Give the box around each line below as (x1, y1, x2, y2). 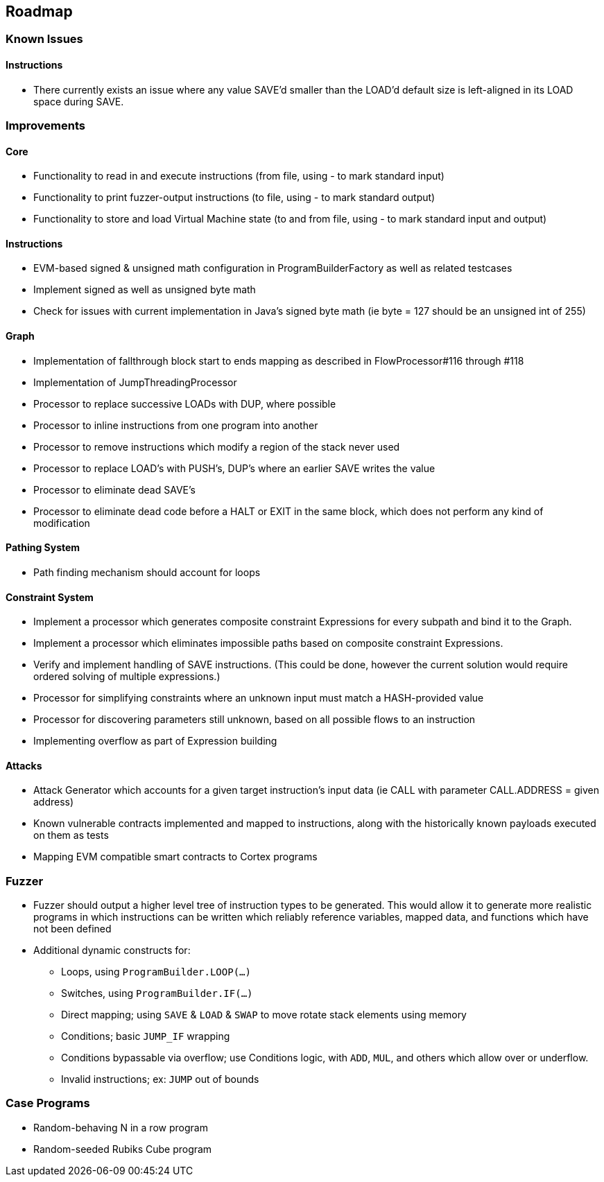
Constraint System (6, 591, 94, 603)
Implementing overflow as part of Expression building (33, 735, 277, 747)
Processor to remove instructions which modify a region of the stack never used (33, 440, 400, 453)
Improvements (6, 119, 85, 133)
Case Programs (6, 1096, 90, 1111)
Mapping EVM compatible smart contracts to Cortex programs (33, 851, 318, 863)
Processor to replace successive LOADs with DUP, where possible (33, 397, 336, 410)
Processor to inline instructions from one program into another (33, 419, 318, 431)
